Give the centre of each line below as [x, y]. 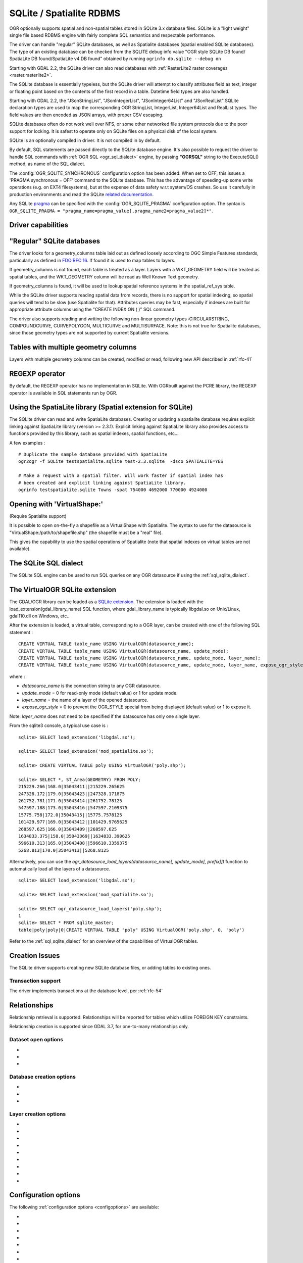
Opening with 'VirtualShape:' [56, 504]
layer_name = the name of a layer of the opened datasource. [85, 700]
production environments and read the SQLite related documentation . [82, 194]
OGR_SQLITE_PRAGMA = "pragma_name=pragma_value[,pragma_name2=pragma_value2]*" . [111, 211]
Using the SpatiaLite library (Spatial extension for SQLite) [101, 407]
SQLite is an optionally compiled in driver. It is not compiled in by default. [85, 140]
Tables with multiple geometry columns [73, 347]
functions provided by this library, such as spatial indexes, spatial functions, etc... [94, 433]
